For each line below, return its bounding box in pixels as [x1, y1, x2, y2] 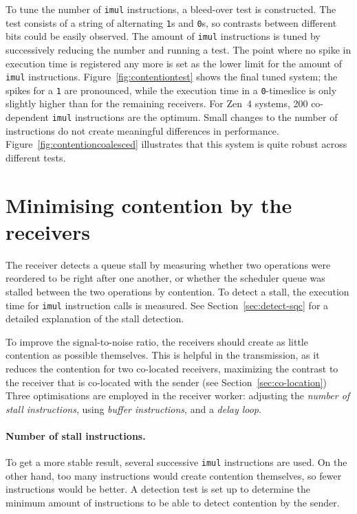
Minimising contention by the [6, 190, 292, 219]
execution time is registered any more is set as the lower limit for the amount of [6, 56, 342, 70]
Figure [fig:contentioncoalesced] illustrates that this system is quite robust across [6, 137, 347, 151]
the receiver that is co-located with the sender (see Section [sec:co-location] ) [6, 375, 327, 389]
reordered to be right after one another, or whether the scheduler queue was [6, 271, 325, 285]
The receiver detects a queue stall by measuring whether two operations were [6, 257, 331, 271]
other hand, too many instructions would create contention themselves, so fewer [6, 468, 342, 482]
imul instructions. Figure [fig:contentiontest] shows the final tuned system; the [6, 69, 338, 84]
